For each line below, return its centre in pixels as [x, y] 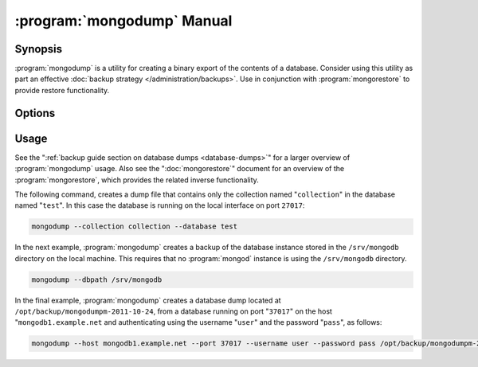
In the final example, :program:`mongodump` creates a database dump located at [148, 300]
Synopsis [39, 49]
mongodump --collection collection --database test [135, 226]
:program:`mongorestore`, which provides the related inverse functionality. [137, 180]
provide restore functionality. [62, 90]
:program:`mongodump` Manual [123, 21]
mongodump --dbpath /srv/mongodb [97, 279]
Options [35, 113]
